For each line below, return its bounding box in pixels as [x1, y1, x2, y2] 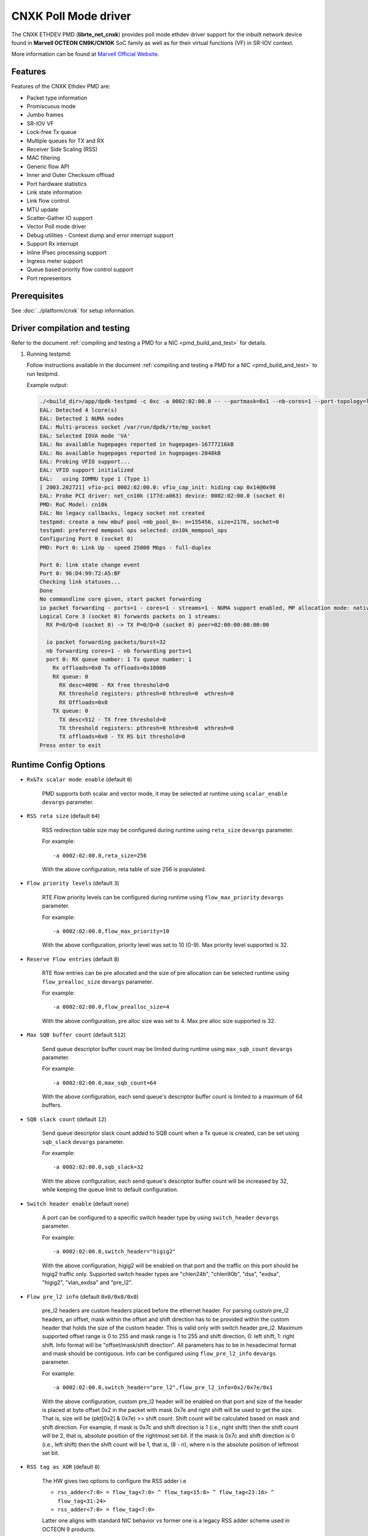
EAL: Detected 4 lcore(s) [39, 406, 118, 413]
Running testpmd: [26, 350, 72, 358]
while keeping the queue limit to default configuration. [42, 1186, 178, 1193]
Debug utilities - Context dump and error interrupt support [26, 231, 174, 239]
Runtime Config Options [11, 759, 105, 770]
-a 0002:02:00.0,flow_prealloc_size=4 [53, 1003, 170, 1011]
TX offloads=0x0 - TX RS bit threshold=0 [59, 733, 185, 740]
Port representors [26, 274, 72, 282]
